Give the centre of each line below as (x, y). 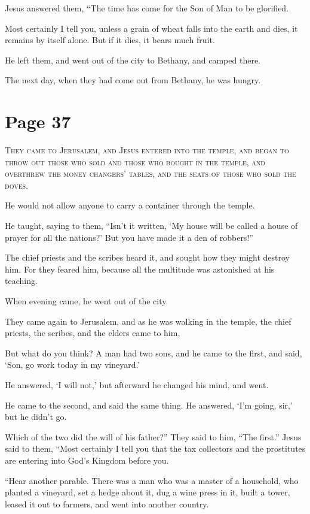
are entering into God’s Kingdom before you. (87, 460)
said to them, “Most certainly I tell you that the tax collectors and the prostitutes (155, 448)
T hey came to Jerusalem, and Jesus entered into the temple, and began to (147, 150)
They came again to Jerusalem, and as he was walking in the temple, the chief (148, 321)
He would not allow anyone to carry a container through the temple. (130, 205)
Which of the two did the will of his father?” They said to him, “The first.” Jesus (153, 436)
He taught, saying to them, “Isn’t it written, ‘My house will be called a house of (151, 226)
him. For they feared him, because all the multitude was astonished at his (140, 269)
